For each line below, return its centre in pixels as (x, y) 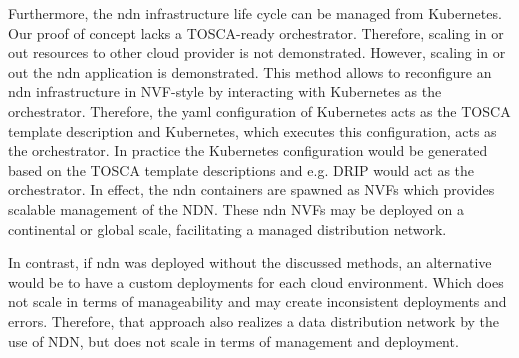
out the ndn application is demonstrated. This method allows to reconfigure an (250, 71)
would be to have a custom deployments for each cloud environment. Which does (256, 281)
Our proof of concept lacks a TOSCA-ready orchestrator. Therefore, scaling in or (256, 32)
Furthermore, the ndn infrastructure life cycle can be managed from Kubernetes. (255, 13)
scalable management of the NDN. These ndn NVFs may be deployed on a (236, 208)
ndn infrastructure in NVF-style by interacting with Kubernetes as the (225, 91)
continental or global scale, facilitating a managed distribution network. (227, 228)
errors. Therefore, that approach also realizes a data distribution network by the (254, 320)
